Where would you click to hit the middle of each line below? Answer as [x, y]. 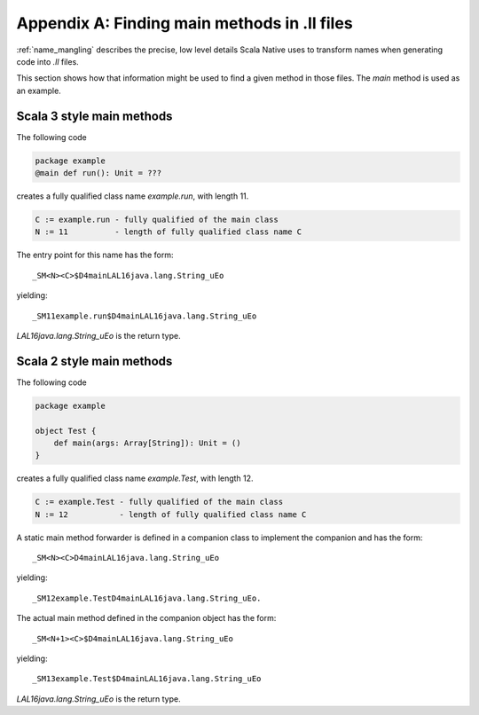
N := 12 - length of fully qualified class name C [171, 514]
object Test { [66, 431]
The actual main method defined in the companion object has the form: [146, 618]
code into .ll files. [47, 61]
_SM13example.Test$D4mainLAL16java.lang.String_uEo [147, 679]
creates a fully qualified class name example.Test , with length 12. [135, 478]
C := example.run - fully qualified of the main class [157, 219]
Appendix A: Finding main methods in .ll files [185, 23]
